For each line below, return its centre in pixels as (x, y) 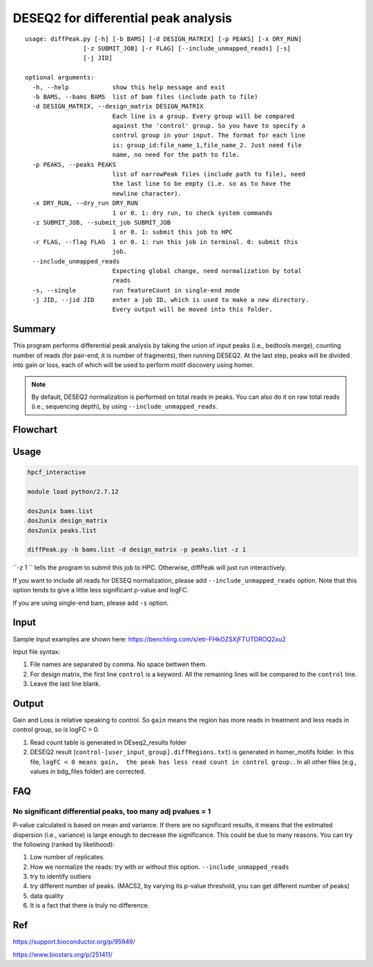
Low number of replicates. (67, 857)
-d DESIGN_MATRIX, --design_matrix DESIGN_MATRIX (118, 106)
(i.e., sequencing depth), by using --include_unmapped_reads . (125, 406)
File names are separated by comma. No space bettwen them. (118, 664)
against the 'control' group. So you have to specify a (209, 126)
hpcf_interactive (57, 472)
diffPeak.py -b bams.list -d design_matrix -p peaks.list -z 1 (137, 550)
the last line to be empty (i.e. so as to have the (202, 184)
